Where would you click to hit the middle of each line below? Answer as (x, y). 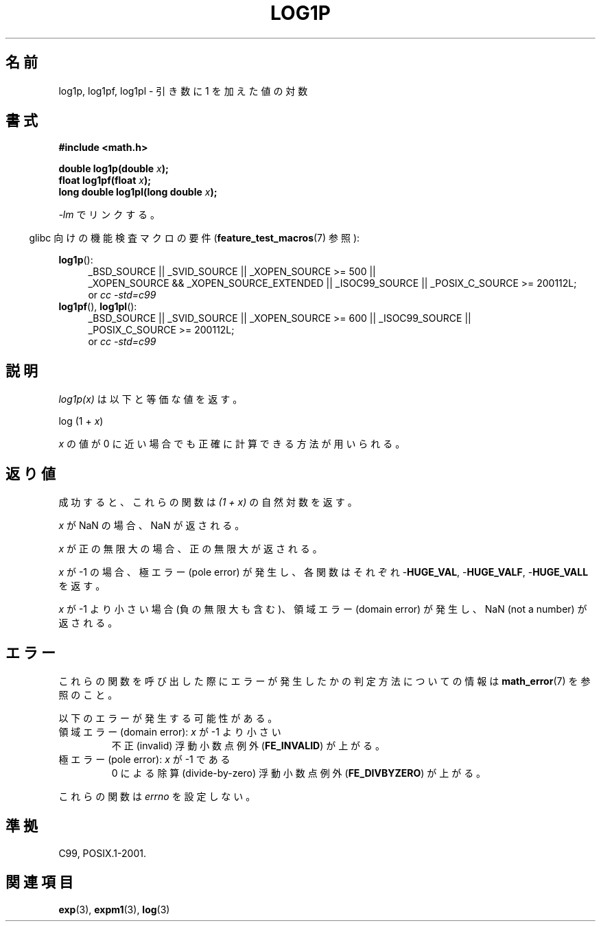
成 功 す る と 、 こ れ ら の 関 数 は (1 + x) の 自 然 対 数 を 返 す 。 (208, 502)
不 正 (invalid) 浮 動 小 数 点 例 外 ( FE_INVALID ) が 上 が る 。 (248, 745)
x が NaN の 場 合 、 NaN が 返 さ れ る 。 (152, 526)
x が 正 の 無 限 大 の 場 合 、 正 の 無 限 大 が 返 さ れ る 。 (190, 549)
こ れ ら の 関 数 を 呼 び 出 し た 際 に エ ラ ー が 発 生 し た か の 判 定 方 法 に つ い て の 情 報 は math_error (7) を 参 (325, 681)
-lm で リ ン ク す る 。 (109, 215)
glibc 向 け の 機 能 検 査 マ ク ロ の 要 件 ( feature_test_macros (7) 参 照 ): (195, 238)
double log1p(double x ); (114, 169)
